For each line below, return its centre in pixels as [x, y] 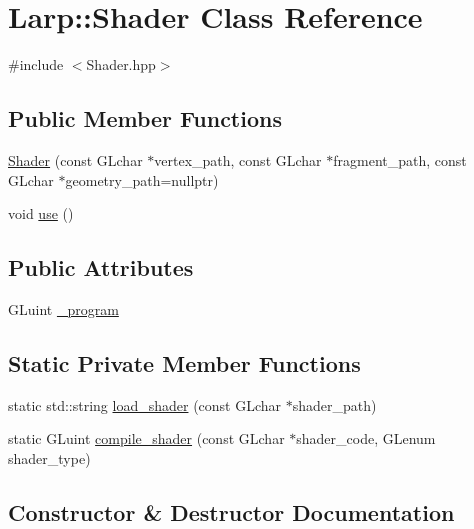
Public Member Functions [145, 118]
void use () [41, 213]
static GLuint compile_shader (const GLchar [146, 438]
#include [36, 64]
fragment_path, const [400, 159]
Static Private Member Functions [184, 362]
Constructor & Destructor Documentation [231, 511]
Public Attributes [101, 267]
